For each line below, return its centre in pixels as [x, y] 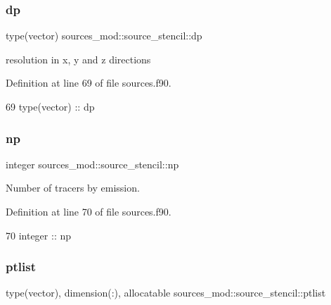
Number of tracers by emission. [73, 188]
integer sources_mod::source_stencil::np [92, 164]
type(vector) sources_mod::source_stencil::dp [104, 36]
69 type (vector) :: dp [50, 106]
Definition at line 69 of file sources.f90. [89, 83]
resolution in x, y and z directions [78, 59]
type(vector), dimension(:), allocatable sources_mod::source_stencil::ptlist [166, 293]
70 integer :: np [39, 235]
